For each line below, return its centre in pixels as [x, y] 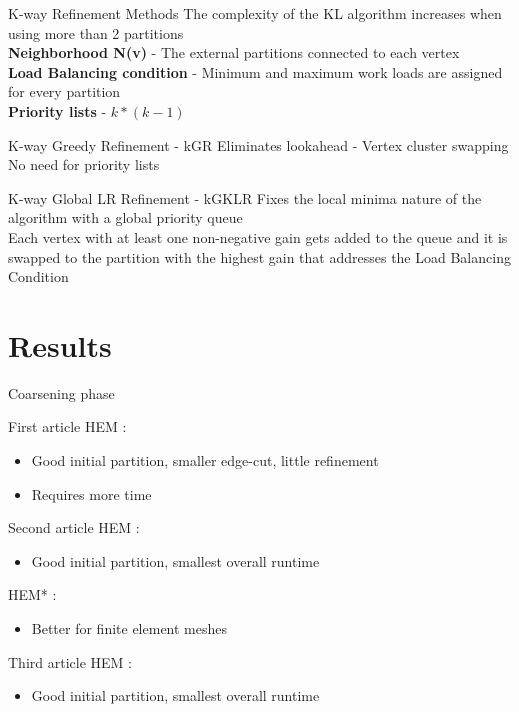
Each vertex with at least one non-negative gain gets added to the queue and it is [258, 236]
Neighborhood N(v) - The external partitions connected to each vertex [234, 52]
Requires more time [91, 493]
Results [60, 344]
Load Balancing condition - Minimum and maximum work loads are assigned [255, 71]
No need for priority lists [84, 164]
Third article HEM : [70, 661]
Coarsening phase [61, 392]
